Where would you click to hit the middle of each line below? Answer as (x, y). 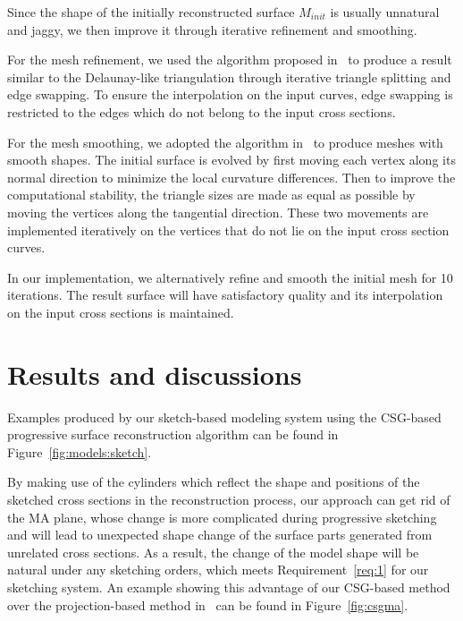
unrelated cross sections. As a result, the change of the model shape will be (213, 552)
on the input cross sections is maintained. (121, 312)
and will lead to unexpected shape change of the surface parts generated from (220, 535)
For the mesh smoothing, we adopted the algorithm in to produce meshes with (225, 142)
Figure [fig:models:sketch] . (80, 451)
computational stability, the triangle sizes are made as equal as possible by (211, 195)
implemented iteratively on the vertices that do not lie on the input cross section (228, 230)
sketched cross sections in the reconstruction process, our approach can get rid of (229, 499)
